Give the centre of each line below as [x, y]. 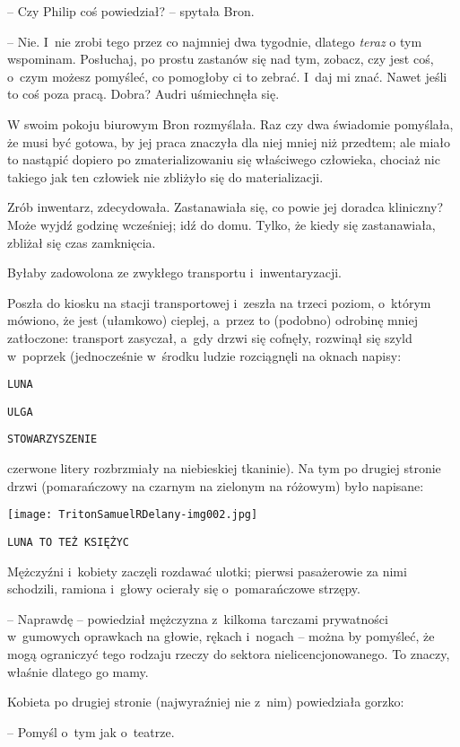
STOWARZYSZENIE [52, 439]
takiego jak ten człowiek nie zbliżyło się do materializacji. [165, 176]
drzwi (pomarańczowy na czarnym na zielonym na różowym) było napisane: [216, 485]
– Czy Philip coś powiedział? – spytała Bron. [131, 11]
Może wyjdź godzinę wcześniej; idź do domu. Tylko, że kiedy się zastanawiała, [221, 224]
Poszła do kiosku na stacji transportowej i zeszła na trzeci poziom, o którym [219, 302]
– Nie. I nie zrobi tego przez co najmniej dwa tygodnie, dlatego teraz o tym [215, 41]
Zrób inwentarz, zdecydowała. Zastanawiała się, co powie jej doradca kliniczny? [226, 207]
